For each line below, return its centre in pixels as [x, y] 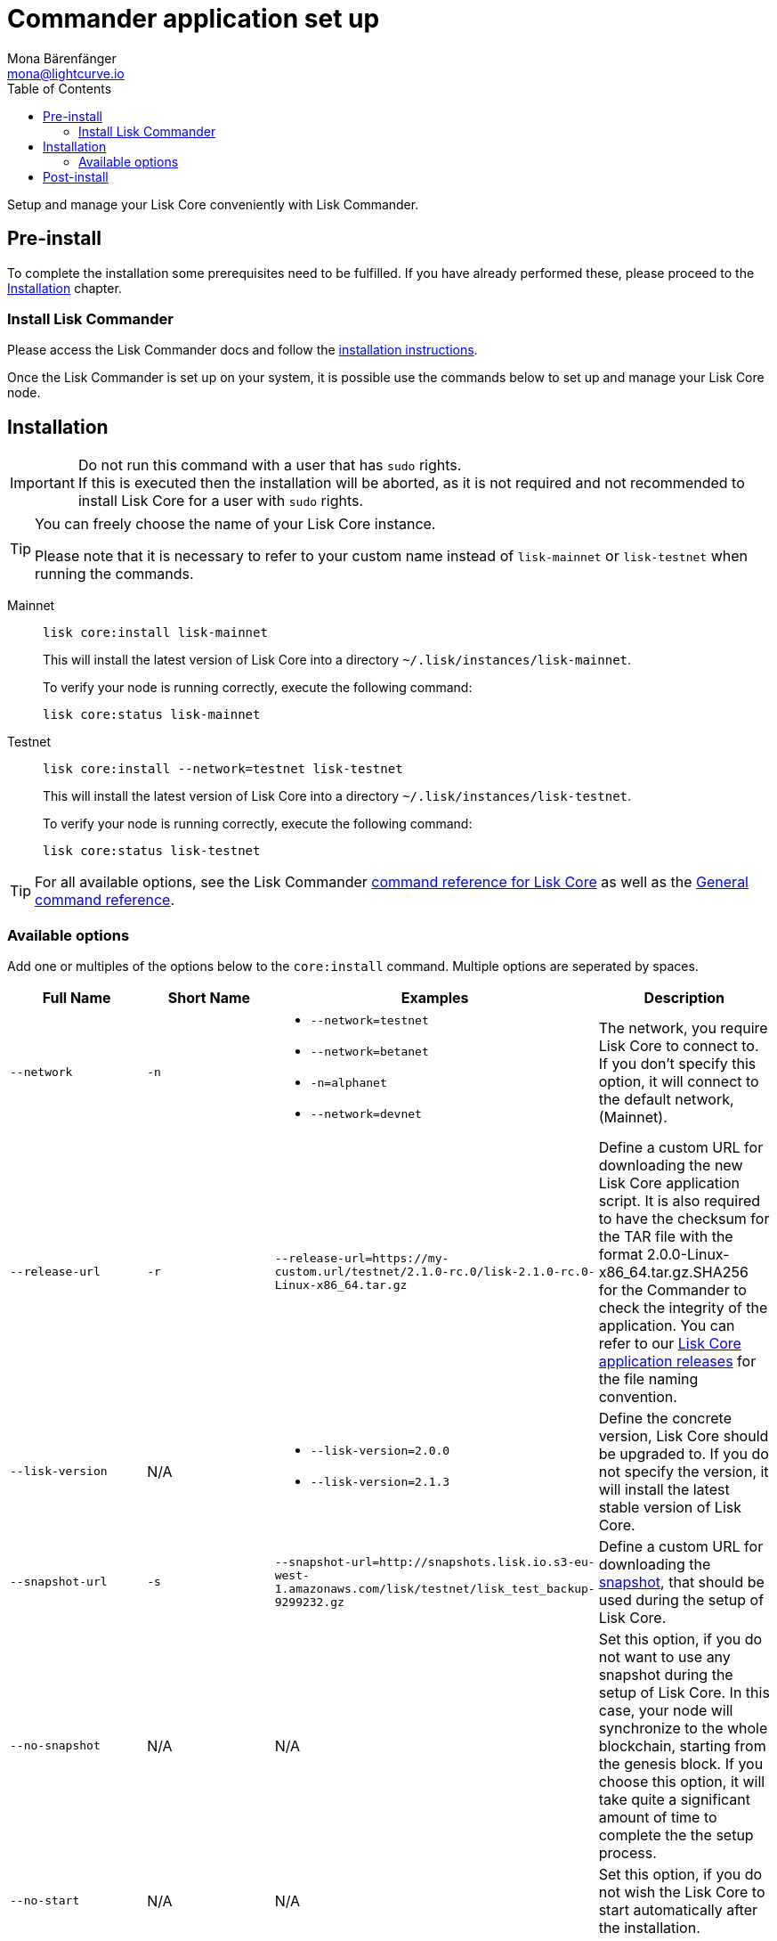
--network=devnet [366, 1113]
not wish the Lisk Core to [682, 1892]
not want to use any [664, 1656]
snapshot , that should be [681, 1582]
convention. [638, 1396]
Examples [435, 997]
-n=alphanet [348, 1082]
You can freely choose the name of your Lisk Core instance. [235, 524]
